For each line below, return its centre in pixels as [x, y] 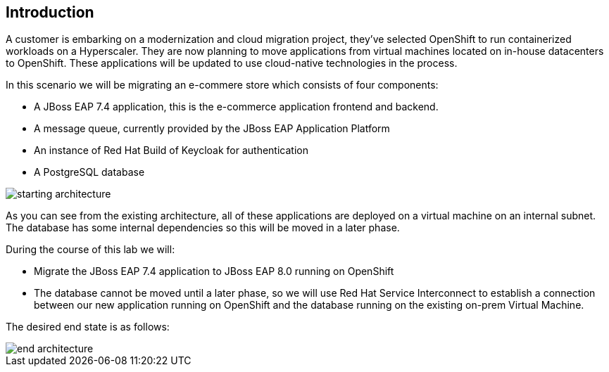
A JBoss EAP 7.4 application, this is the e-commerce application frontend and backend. [236, 107]
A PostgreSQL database [89, 172]
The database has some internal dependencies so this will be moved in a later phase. [203, 228]
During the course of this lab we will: [90, 250]
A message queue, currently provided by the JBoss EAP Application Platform [212, 129]
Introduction [50, 12]
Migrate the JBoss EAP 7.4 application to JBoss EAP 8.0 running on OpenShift [214, 271]
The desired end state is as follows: [88, 327]
